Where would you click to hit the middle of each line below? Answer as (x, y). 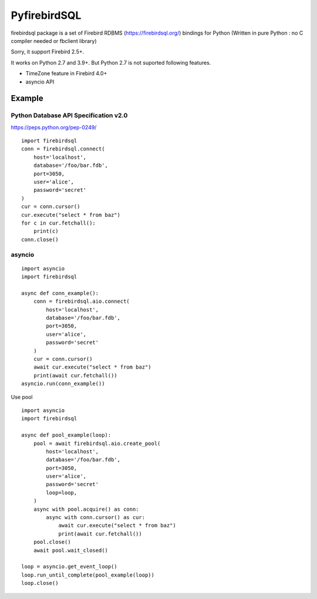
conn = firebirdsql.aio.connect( (82, 302)
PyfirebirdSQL (46, 15)
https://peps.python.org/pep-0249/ (54, 127)
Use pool (22, 397)
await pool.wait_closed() (71, 550)
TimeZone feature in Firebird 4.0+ (66, 73)
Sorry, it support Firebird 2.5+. (48, 52)
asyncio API (40, 82)
